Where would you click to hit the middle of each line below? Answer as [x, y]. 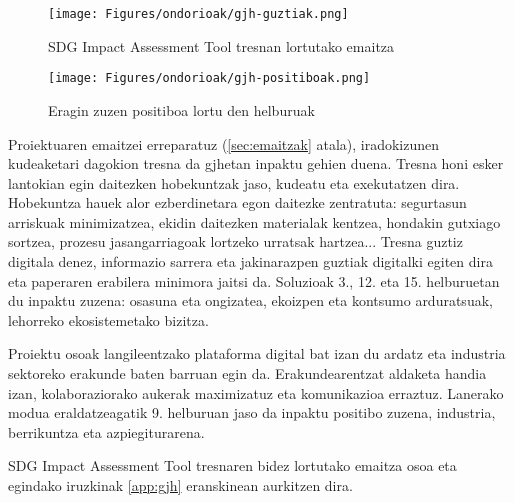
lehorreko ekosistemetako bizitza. [108, 319]
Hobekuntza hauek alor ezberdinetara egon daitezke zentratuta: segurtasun [237, 202]
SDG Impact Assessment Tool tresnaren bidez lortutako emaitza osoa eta [232, 465]
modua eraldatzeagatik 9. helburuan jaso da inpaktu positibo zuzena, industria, [252, 412]
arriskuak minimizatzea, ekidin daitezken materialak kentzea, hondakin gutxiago [254, 221]
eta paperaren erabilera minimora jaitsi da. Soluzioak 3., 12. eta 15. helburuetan [254, 280]
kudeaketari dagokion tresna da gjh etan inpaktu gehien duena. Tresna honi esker [256, 163]
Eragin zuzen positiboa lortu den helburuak [181, 109]
